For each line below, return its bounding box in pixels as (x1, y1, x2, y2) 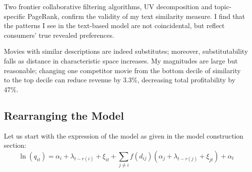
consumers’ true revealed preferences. (4, 30, 115, 40)
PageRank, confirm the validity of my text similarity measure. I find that (27, 11, 245, 21)
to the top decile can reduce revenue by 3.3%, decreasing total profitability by (4, 75, 235, 85)
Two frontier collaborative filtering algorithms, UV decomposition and (4, 1, 212, 11)
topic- (214, 1, 232, 11)
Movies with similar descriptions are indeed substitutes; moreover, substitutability (4, 46, 248, 56)
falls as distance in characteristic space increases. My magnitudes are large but (4, 55, 238, 65)
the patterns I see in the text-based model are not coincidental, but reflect (4, 20, 225, 31)
